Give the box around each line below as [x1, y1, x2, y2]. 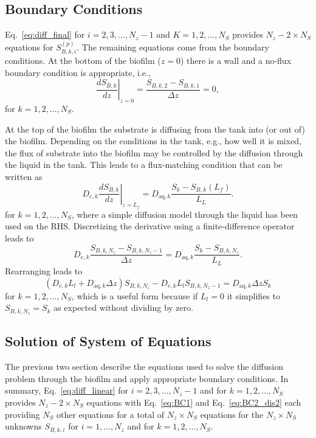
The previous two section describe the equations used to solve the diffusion [5, 360, 283, 373]
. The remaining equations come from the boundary [77, 40, 269, 53]
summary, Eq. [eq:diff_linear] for [5, 384, 129, 397]
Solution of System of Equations [5, 332, 211, 350]
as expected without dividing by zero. [53, 301, 194, 314]
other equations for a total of [57, 408, 165, 420]
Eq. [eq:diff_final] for [5, 28, 85, 41]
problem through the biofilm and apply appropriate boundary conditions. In [5, 372, 289, 384]
